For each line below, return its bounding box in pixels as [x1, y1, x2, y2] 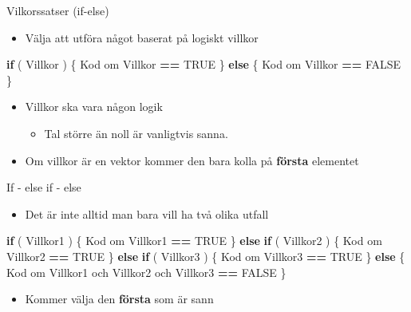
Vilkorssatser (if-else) [6, 2, 109, 18]
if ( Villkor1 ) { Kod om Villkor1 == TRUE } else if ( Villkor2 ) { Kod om [6, 232, 382, 249]
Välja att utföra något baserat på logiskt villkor [25, 29, 259, 45]
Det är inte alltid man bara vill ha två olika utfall [25, 205, 269, 222]
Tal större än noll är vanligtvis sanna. [44, 124, 228, 141]
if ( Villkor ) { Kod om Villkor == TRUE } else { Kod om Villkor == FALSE [6, 56, 401, 73]
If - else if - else [6, 179, 81, 195]
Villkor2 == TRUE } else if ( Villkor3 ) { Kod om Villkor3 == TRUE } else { [6, 247, 405, 264]
